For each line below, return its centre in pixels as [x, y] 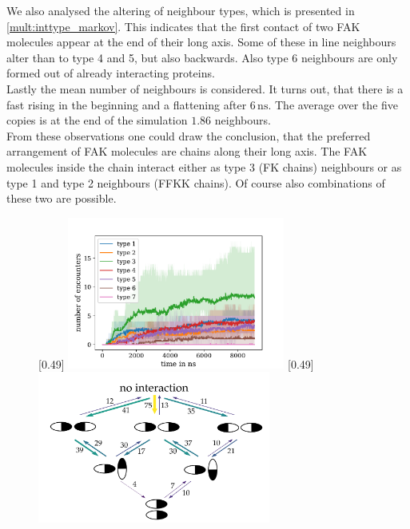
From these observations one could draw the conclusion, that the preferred [189, 135]
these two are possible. [62, 198]
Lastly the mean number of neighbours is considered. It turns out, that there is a [205, 88]
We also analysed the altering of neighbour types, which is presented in [181, 10]
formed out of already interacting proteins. [111, 73]
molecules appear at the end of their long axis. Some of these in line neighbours [201, 42]
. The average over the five [333, 104]
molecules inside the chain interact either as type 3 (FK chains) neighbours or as [204, 166]
